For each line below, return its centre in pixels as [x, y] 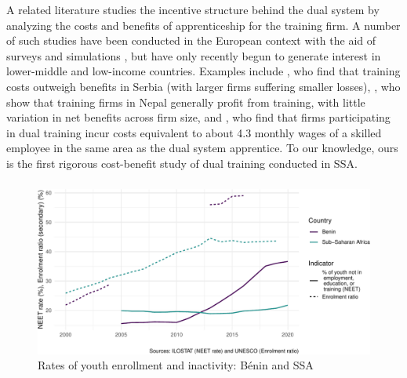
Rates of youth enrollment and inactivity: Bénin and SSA [176, 365]
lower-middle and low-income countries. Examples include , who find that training [203, 71]
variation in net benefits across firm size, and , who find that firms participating [198, 117]
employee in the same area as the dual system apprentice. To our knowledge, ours [202, 148]
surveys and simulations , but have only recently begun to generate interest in [194, 55]
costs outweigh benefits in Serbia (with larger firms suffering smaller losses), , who [203, 86]
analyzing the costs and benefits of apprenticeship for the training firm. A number [203, 25]
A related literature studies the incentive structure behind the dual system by [193, 9]
